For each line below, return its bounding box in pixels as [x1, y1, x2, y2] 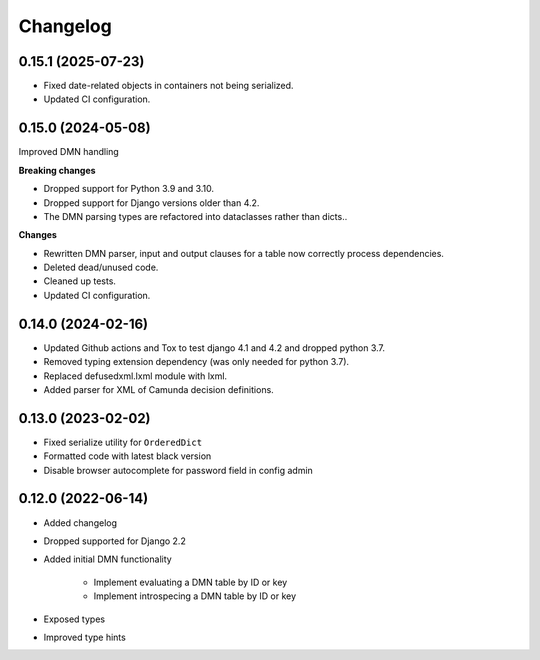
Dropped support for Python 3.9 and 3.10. [43, 183, 215, 195]
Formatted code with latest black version [43, 450, 212, 462]
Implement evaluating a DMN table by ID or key [93, 576, 288, 588]
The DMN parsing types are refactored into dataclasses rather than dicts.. [43, 210, 348, 222]
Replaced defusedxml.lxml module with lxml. [43, 370, 228, 382]
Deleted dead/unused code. [43, 261, 159, 274]
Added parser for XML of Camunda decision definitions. [43, 383, 274, 395]
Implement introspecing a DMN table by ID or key [93, 590, 297, 602]
